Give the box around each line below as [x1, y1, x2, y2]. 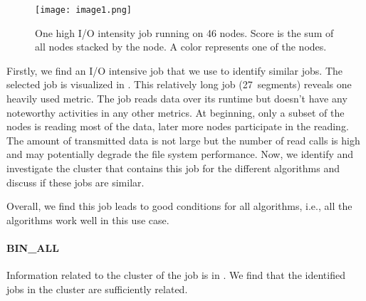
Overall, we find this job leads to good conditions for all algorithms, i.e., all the [6, 199, 352, 213]
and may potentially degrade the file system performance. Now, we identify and [6, 147, 354, 162]
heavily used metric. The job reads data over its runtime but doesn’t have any [6, 91, 347, 106]
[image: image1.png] [35, 5, 132, 15]
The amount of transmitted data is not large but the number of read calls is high [6, 132, 360, 147]
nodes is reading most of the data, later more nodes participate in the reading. [6, 119, 349, 134]
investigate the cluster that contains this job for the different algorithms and [6, 161, 340, 175]
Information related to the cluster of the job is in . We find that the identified [6, 268, 345, 282]
